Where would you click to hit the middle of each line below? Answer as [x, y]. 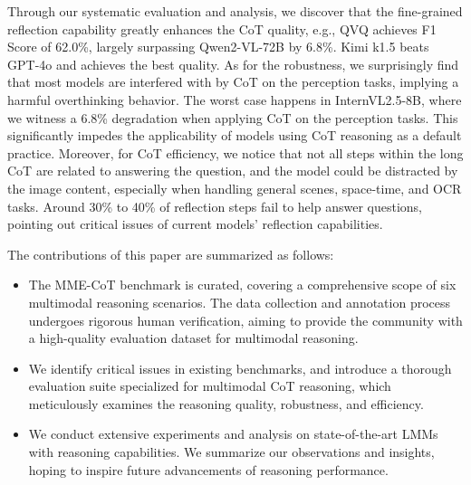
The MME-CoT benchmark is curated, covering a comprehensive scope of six [242, 285]
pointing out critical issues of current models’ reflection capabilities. [195, 224]
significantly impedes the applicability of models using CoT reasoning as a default [235, 135]
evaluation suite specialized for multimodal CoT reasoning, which [210, 386]
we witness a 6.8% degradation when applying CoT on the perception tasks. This [233, 117]
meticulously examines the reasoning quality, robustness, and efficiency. [226, 403]
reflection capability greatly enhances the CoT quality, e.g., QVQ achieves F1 [222, 29]
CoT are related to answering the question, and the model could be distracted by [233, 171]
